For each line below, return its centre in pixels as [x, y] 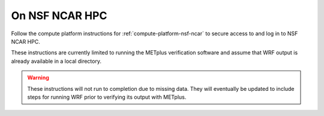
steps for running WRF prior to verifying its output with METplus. [107, 97]
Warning [38, 78]
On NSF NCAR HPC [59, 16]
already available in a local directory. [56, 61]
